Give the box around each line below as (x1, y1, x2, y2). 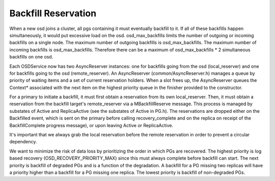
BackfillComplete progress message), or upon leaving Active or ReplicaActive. (9, 122, 173, 128)
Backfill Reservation (9, 8, 97, 19)
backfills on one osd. (9, 54, 53, 60)
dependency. (9, 139, 37, 145)
